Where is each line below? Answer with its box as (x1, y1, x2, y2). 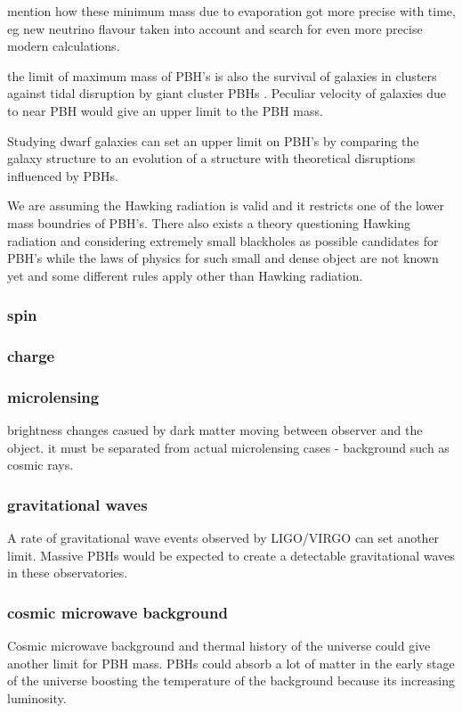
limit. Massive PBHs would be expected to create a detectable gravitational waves (7, 545, 455, 564)
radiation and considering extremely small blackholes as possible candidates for (7, 231, 439, 250)
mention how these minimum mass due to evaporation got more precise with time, (7, 2, 456, 20)
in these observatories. (7, 563, 128, 582)
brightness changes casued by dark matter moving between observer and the (7, 421, 423, 439)
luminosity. (7, 689, 67, 707)
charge (7, 345, 55, 367)
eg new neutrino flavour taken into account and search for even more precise (7, 19, 423, 37)
